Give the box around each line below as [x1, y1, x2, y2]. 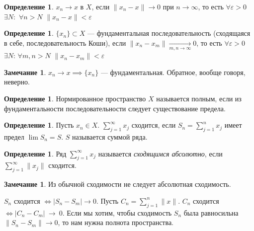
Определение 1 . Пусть [4, 120, 74, 130]
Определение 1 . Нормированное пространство [4, 93, 146, 103]
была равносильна [183, 207, 239, 218]
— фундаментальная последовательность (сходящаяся [87, 28, 251, 38]
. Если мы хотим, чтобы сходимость [62, 207, 172, 218]
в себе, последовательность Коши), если [4, 37, 126, 48]
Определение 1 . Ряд [4, 148, 67, 158]
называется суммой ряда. [72, 131, 148, 142]
